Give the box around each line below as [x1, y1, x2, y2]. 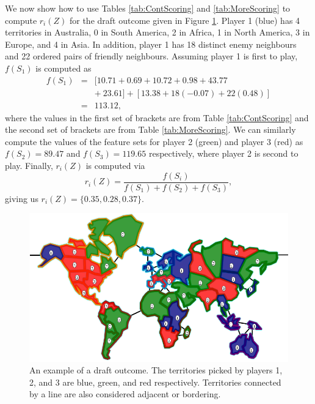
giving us [5, 192, 38, 204]
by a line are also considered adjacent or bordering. [29, 387, 221, 400]
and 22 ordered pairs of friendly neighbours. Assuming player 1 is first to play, [5, 50, 298, 62]
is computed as [35, 61, 92, 74]
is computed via [85, 159, 145, 172]
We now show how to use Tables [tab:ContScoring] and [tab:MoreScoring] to [5, 2, 291, 14]
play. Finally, [5, 159, 53, 172]
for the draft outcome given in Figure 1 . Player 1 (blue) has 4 [69, 13, 300, 26]
